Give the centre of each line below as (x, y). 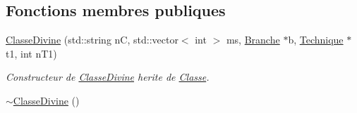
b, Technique (316, 40)
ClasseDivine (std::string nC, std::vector (92, 40)
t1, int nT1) (31, 53)
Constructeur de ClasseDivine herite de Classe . (108, 77)
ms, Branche (253, 40)
